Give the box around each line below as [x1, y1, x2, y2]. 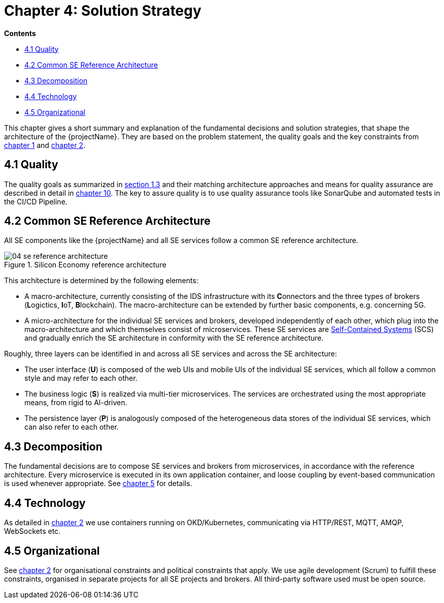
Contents [4, 28, 36, 38]
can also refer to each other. [24, 423, 119, 432]
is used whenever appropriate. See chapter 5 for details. [4, 479, 193, 488]
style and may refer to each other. [24, 374, 138, 383]
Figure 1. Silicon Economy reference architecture [4, 260, 167, 269]
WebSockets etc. [4, 527, 61, 536]
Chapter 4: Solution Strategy [4, 2, 202, 19]
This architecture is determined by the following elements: [4, 276, 199, 285]
